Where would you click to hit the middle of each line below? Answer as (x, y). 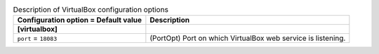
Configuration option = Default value (80, 20)
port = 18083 (37, 38)
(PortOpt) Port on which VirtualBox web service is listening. (248, 38)
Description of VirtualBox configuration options (91, 10)
